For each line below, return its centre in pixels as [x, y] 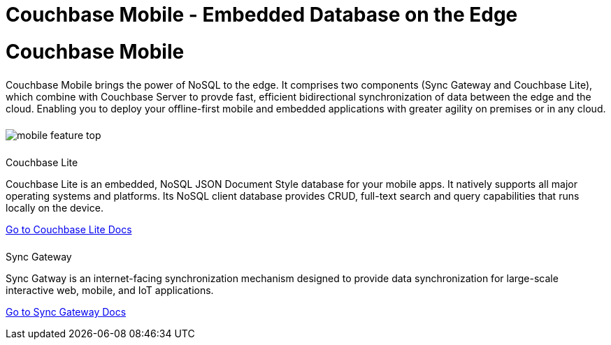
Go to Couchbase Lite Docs [69, 230]
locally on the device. [55, 208]
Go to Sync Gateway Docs [66, 312]
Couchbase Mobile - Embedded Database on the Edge [262, 15]
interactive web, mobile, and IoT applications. [110, 291]
